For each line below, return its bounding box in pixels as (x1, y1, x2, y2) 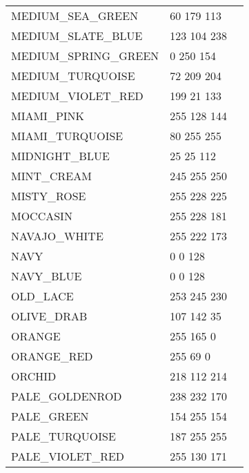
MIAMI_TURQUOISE (11, 128, 123, 144)
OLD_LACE (11, 288, 74, 304)
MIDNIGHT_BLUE (11, 148, 110, 164)
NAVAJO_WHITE (11, 228, 103, 244)
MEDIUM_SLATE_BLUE (11, 28, 143, 44)
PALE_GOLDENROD (11, 388, 122, 404)
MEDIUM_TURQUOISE (11, 68, 135, 84)
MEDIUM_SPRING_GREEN (11, 48, 159, 64)
